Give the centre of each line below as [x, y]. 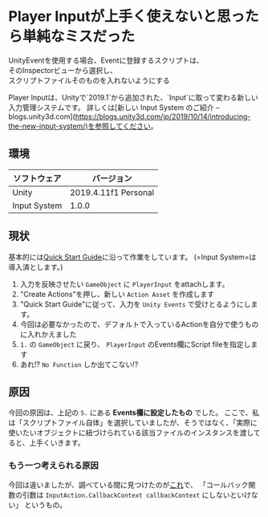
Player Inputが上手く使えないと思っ [127, 16]
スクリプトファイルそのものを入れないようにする [89, 80]
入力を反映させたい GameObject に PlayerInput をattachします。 [124, 284]
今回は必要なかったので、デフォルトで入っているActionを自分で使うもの [139, 324]
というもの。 [45, 505]
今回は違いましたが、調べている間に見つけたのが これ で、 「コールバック [128, 484]
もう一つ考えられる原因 [53, 466]
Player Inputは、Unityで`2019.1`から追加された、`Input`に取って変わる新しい [133, 97]
